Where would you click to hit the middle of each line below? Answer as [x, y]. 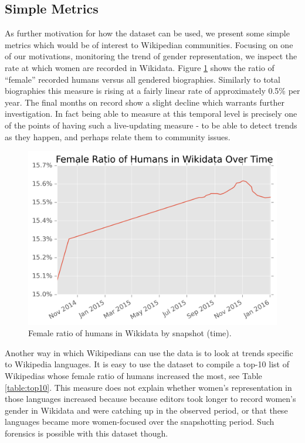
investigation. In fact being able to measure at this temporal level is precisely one [151, 114]
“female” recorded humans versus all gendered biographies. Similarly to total [143, 79]
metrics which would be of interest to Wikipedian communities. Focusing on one [149, 44]
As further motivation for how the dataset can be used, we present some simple [147, 33]
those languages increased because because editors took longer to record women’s [150, 399]
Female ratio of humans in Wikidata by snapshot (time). [130, 333]
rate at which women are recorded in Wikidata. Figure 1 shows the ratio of [140, 67]
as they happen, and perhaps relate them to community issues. [118, 136]
